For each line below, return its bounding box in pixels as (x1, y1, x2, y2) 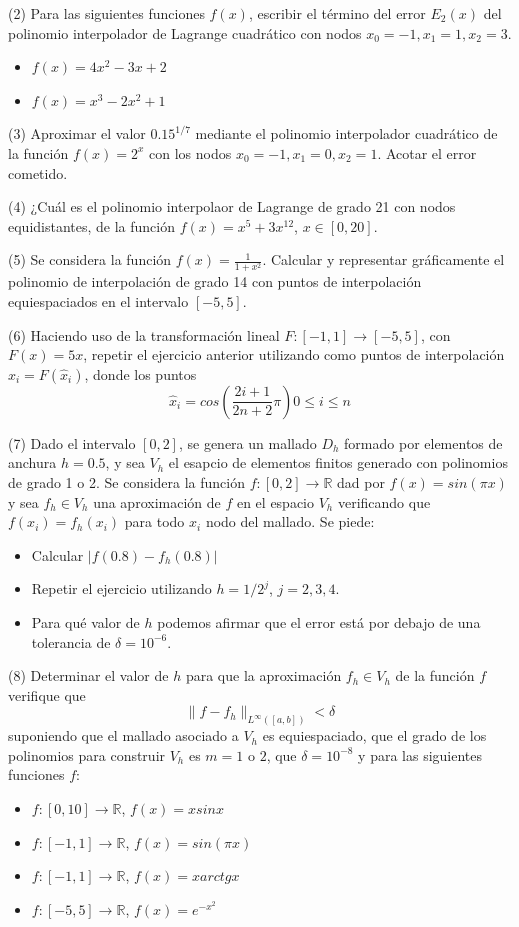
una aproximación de (93, 491, 221, 512)
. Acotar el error (377, 142, 477, 163)
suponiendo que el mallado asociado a (8, 725, 239, 746)
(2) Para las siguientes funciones (8, 3, 205, 23)
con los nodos (149, 142, 232, 163)
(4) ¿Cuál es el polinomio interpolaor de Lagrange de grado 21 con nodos (8, 196, 456, 217)
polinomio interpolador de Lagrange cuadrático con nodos (8, 22, 362, 43)
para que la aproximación (185, 665, 342, 686)
